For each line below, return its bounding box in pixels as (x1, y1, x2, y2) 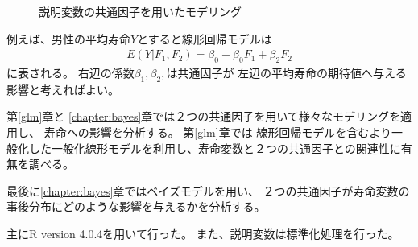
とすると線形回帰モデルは (137, 30, 272, 47)
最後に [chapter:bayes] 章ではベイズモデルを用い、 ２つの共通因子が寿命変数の (6, 182, 410, 199)
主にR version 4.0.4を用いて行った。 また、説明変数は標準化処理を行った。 (6, 224, 399, 241)
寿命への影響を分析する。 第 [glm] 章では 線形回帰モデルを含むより (43, 124, 392, 140)
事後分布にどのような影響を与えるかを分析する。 (6, 198, 266, 215)
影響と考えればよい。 (6, 80, 119, 97)
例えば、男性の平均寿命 (6, 30, 130, 47)
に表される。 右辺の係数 (6, 64, 135, 81)
